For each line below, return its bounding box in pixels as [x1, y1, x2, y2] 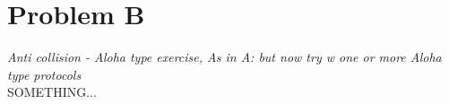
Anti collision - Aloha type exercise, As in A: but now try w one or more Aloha [7, 48, 442, 66]
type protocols [7, 65, 82, 83]
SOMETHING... [7, 82, 97, 101]
